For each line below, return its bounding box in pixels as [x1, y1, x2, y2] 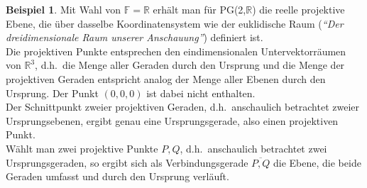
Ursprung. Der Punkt [6, 85, 99, 100]
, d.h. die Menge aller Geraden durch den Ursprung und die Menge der [35, 57, 345, 72]
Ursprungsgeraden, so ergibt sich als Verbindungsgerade [6, 155, 248, 170]
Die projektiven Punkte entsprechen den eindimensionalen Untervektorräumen [6, 43, 346, 58]
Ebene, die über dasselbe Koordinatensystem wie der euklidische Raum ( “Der [6, 16, 344, 31]
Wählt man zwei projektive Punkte [6, 140, 158, 155]
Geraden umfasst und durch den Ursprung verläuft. [6, 169, 229, 184]
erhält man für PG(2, [153, 2, 246, 16]
